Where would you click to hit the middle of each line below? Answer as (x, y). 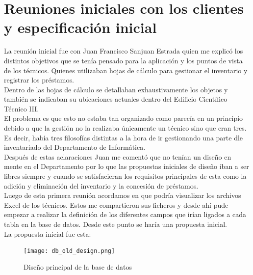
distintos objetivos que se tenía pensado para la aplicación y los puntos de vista (123, 60)
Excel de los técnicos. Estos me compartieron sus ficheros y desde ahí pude (116, 205)
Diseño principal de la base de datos (78, 266)
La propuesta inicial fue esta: (48, 234)
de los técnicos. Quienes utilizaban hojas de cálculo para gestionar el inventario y (126, 70)
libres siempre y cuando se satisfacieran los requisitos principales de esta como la (125, 176)
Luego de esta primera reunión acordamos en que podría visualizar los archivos (123, 195)
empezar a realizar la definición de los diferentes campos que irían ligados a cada (125, 214)
